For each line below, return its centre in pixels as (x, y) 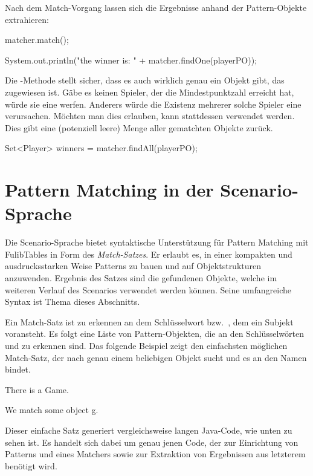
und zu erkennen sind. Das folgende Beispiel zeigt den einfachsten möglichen (146, 345)
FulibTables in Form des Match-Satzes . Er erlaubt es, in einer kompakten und (149, 254)
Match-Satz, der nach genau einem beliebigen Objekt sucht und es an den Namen (156, 357)
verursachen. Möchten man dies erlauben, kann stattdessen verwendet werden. (150, 116)
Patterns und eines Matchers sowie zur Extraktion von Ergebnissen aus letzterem (155, 454)
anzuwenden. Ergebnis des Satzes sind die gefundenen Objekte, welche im (141, 278)
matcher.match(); (37, 40)
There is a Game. (37, 389)
